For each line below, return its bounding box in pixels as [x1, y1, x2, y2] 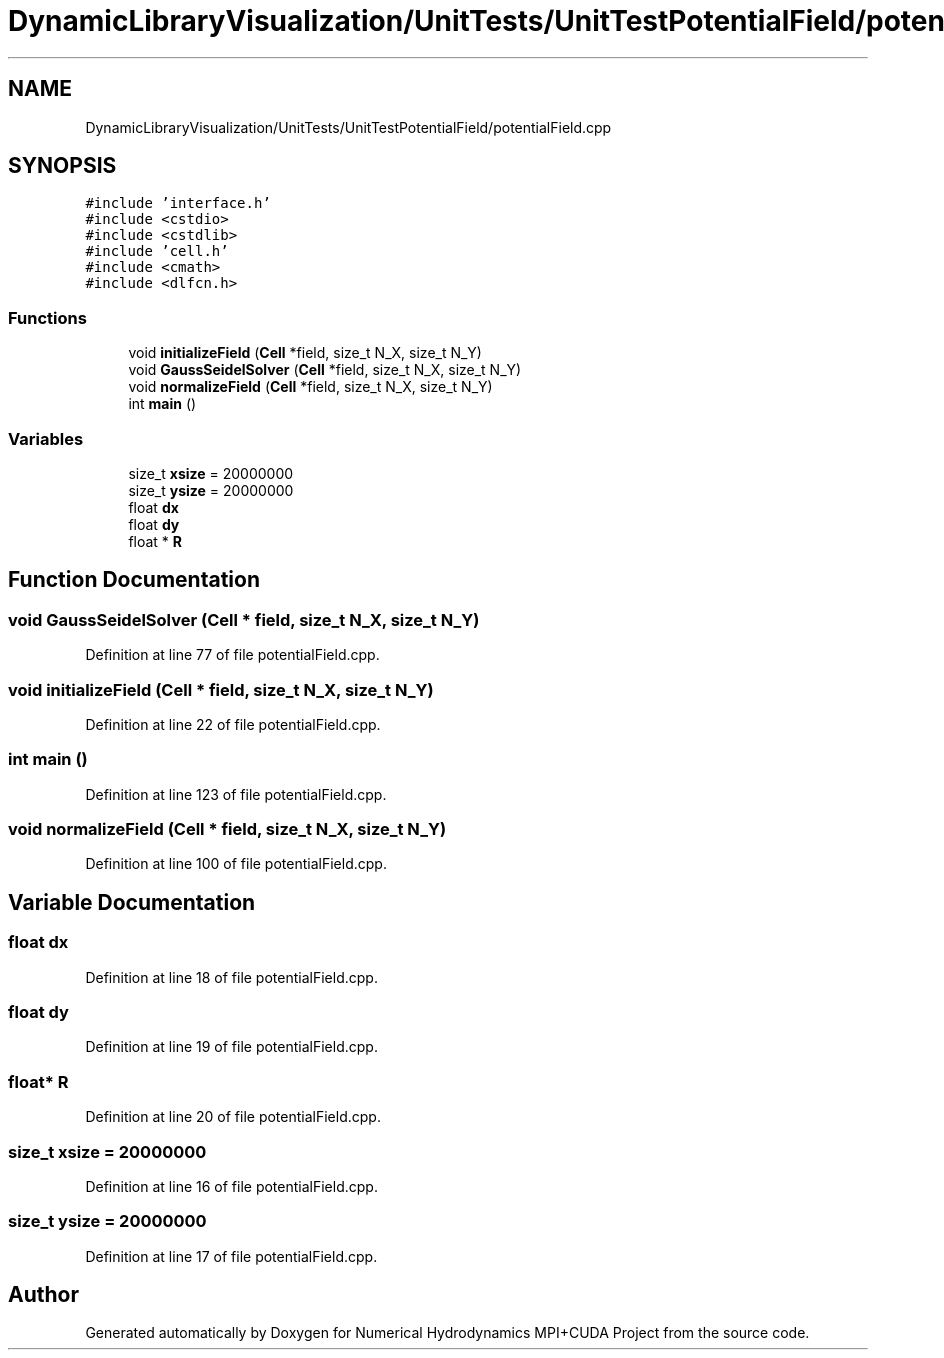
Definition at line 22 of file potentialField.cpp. [85, 715, 381, 733]
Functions [8, 307, 87, 328]
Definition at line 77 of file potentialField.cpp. [85, 646, 380, 664]
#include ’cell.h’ [85, 243, 229, 260]
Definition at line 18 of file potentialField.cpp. [85, 968, 378, 986]
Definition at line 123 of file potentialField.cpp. [85, 785, 387, 803]
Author [8, 1282, 79, 1308]
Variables [8, 428, 84, 449]
